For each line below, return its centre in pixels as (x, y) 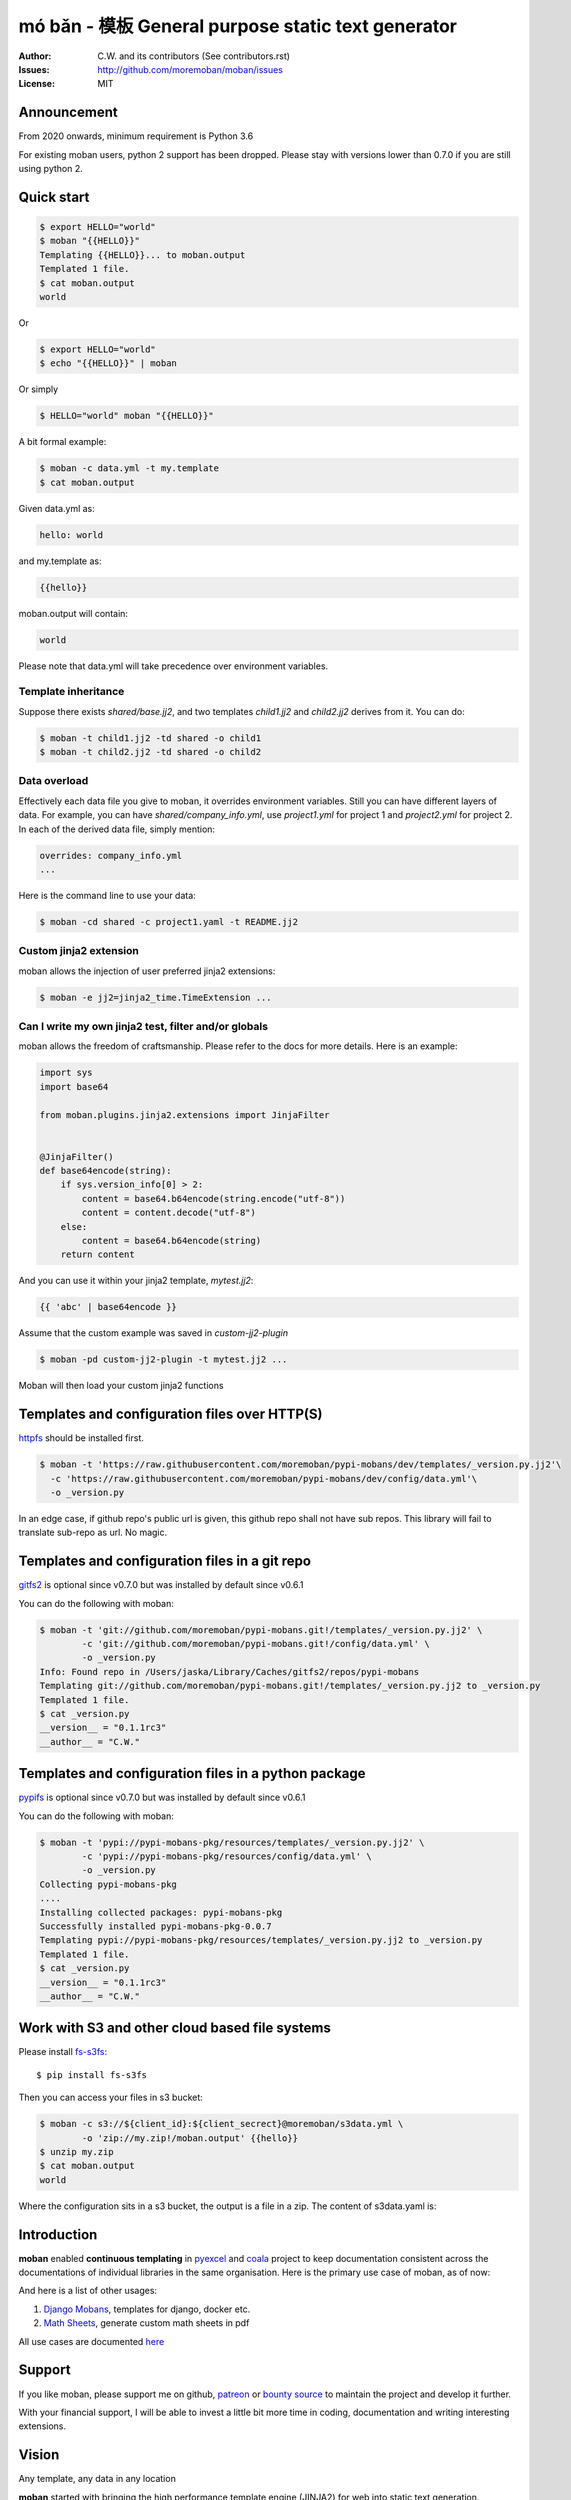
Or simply (38, 389)
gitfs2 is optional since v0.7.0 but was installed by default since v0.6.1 (161, 1585)
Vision (39, 2455)
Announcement (68, 112)
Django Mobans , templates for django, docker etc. (147, 2309)
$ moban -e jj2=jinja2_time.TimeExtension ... (155, 997)
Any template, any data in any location (97, 2479)
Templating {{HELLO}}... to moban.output (142, 254)
